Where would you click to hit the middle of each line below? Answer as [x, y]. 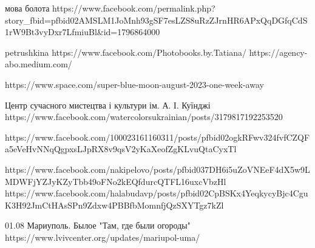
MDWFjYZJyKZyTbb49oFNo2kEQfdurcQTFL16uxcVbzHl [116, 181]
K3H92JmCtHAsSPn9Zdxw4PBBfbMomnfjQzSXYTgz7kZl [114, 205]
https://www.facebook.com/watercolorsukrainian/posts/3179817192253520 [144, 117]
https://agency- [278, 52]
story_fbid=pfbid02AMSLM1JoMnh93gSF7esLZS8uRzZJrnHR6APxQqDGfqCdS [156, 20]
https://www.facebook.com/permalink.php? [134, 8]
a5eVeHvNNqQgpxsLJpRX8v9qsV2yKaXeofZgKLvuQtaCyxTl [121, 149]
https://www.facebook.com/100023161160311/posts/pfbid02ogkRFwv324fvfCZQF [157, 137]
